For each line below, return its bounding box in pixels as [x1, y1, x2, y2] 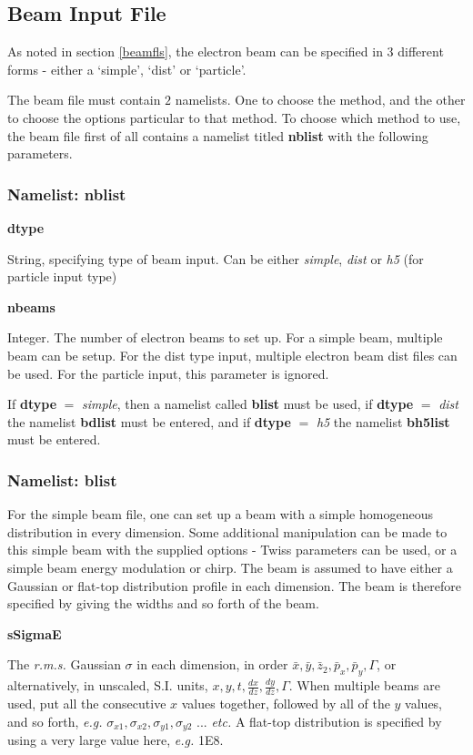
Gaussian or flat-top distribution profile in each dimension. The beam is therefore [7, 576, 461, 595]
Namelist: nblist [7, 182, 126, 205]
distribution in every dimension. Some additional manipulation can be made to [7, 522, 448, 541]
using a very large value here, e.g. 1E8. [7, 729, 224, 749]
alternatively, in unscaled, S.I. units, [7, 676, 208, 695]
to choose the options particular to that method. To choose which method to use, [7, 107, 461, 127]
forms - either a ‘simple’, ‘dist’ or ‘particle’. [7, 59, 247, 78]
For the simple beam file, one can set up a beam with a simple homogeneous [7, 505, 433, 524]
